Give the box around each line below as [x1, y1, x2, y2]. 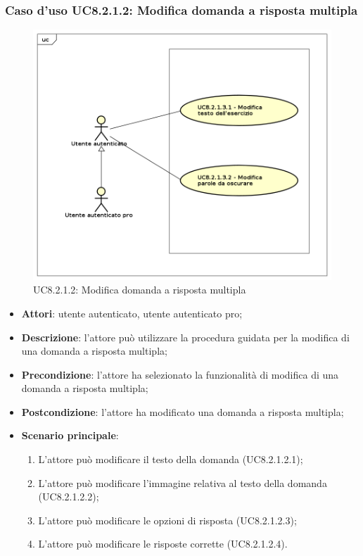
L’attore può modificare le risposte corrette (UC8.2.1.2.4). [38, 536, 288, 551]
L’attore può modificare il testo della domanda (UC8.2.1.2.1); [38, 452, 303, 467]
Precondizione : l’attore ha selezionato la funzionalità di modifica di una [21, 367, 339, 381]
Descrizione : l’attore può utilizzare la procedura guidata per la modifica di [21, 329, 350, 344]
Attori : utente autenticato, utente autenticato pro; [21, 305, 243, 320]
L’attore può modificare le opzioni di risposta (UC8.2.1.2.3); [38, 512, 297, 527]
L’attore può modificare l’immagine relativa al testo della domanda [38, 475, 327, 490]
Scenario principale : [21, 428, 119, 443]
